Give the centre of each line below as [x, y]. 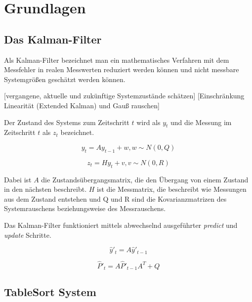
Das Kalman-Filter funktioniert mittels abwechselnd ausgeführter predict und [121, 225]
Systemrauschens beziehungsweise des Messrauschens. [85, 208]
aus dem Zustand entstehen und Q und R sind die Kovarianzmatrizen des [115, 198]
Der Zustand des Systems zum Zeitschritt [67, 122]
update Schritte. [28, 235]
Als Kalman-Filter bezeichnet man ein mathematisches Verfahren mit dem [117, 60]
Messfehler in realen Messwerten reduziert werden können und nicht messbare [122, 69]
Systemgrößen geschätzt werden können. [65, 79]
